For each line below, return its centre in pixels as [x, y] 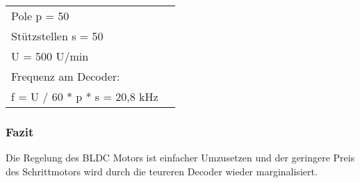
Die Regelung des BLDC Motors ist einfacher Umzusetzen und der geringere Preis [180, 158]
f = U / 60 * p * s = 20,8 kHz [85, 96]
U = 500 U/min [50, 56]
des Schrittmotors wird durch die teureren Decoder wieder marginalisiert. [162, 171]
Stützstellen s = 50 [57, 36]
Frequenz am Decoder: [66, 76]
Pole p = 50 [40, 16]
